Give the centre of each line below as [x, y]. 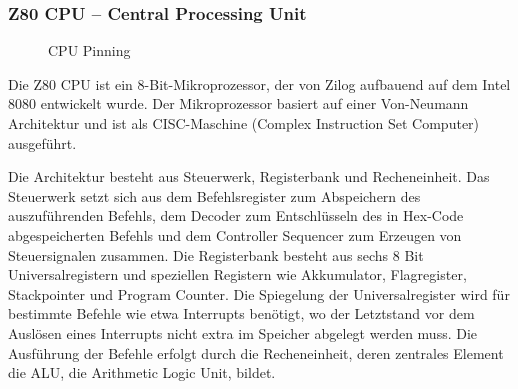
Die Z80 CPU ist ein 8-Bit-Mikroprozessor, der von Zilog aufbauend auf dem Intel [259, 83]
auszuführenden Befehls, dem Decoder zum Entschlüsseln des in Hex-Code [236, 215]
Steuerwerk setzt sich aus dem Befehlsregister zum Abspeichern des [214, 195]
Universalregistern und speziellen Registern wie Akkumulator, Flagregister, [237, 274]
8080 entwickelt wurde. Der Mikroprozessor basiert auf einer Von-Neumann [238, 103]
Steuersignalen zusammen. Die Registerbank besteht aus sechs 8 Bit [216, 254]
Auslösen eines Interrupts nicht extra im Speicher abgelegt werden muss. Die [243, 332]
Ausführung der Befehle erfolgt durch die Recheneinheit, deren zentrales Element [256, 352]
